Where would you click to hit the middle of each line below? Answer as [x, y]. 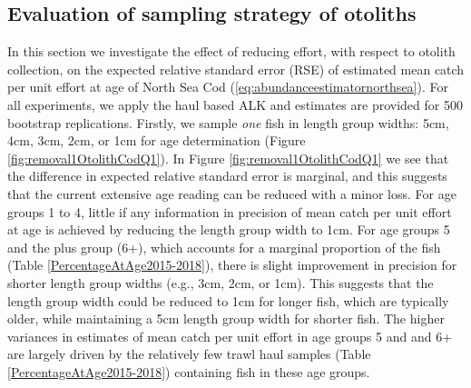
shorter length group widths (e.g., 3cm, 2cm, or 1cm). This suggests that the [221, 282]
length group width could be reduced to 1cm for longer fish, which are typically [228, 300]
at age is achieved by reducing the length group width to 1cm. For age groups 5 [229, 229]
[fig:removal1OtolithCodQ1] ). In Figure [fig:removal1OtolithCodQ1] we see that [228, 158]
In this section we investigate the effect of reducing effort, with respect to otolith [231, 51]
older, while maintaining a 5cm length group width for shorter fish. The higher [226, 318]
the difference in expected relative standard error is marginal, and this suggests [227, 176]
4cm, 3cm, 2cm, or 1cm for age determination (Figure [157, 140]
